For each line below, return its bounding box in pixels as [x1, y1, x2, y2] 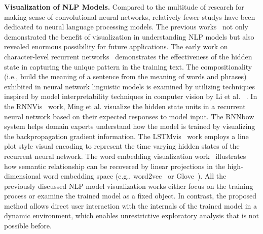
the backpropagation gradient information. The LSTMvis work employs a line [4, 130, 249, 141]
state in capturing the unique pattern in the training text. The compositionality [4, 61, 252, 72]
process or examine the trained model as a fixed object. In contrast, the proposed [4, 190, 256, 201]
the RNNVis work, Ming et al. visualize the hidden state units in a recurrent [4, 101, 246, 111]
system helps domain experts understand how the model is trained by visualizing [4, 121, 255, 131]
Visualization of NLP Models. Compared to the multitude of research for [4, 2, 244, 12]
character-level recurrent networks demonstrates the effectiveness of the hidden [4, 51, 252, 61]
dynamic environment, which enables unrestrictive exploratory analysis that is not [4, 210, 259, 221]
